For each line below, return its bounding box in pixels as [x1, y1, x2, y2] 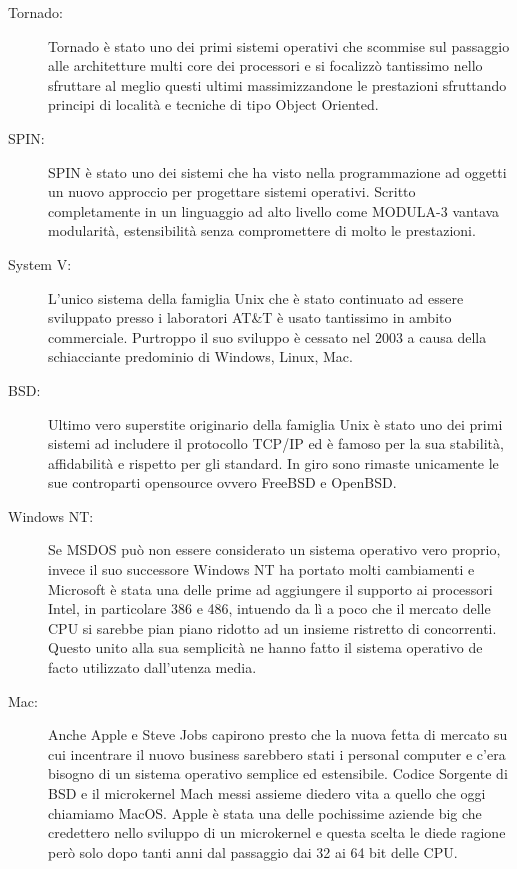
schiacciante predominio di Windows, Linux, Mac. [48, 346, 353, 367]
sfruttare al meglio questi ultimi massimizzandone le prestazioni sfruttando [48, 74, 507, 95]
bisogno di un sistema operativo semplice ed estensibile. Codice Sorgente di [48, 763, 508, 784]
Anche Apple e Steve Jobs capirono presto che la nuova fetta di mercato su [48, 724, 508, 745]
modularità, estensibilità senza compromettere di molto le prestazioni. [48, 220, 476, 241]
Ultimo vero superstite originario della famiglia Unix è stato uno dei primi [48, 413, 503, 434]
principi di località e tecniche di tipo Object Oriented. [48, 94, 379, 115]
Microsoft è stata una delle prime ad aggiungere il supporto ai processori [48, 578, 493, 599]
